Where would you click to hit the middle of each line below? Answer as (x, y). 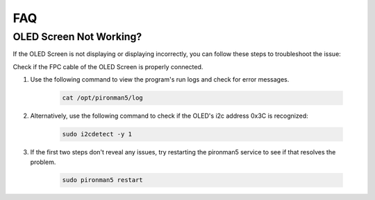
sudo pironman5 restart (103, 180)
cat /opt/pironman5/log (103, 98)
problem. (43, 162)
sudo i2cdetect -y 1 (97, 134)
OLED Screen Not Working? (77, 37)
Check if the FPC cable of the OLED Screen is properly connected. (108, 66)
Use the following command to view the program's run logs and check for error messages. (160, 80)
